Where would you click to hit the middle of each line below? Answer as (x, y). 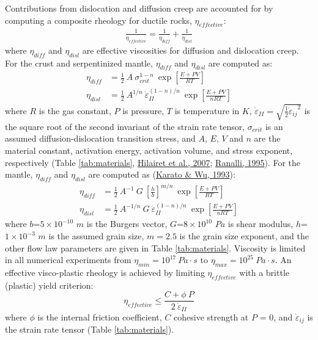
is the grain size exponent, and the (244, 236)
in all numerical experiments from (68, 260)
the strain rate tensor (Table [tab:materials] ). (90, 329)
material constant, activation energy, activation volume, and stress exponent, (149, 150)
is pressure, (143, 110)
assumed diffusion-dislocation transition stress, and (100, 138)
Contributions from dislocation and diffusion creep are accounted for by (139, 8)
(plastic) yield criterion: (49, 285)
